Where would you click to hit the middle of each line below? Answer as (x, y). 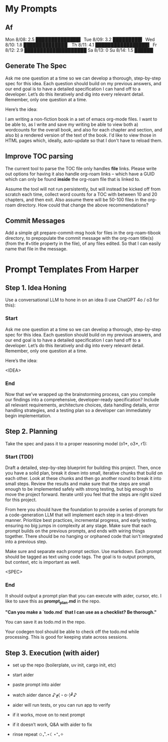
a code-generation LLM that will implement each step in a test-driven (76, 515)
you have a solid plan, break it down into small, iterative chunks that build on (84, 473)
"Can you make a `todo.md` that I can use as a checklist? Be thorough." (81, 612)
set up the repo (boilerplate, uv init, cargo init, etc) (64, 665)
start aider (23, 675)
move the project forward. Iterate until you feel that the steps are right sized (83, 495)
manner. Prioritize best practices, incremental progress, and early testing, (81, 520)
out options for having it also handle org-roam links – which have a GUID (80, 174)
